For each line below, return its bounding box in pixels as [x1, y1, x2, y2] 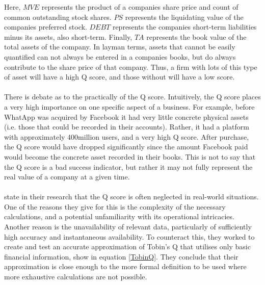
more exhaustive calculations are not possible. [4, 271, 147, 282]
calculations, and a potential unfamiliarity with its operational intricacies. [4, 211, 234, 222]
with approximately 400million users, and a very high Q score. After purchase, [4, 131, 249, 142]
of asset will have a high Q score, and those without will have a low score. [4, 71, 235, 82]
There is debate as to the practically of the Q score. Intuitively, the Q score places [4, 91, 261, 102]
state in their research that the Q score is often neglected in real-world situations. [4, 191, 259, 202]
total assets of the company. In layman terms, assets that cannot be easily [4, 41, 235, 52]
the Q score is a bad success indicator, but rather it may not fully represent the [4, 161, 253, 172]
